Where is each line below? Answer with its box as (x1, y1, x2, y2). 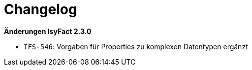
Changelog (4, 1, 77, 18)
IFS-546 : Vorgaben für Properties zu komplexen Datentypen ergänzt (24, 42, 248, 51)
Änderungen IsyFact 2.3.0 (4, 27, 92, 35)
